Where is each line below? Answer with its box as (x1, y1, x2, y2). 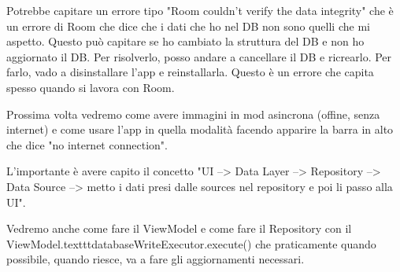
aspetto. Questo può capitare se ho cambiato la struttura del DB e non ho (6, 33, 365, 50)
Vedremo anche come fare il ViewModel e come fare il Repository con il (6, 220, 352, 237)
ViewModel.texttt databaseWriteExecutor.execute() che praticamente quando (6, 235, 376, 252)
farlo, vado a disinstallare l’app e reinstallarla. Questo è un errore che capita (6, 64, 374, 80)
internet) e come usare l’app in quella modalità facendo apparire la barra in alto (6, 121, 394, 138)
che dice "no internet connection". (6, 136, 168, 153)
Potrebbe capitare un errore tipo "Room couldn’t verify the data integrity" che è (6, 2, 394, 18)
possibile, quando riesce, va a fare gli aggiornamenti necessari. (6, 251, 305, 267)
